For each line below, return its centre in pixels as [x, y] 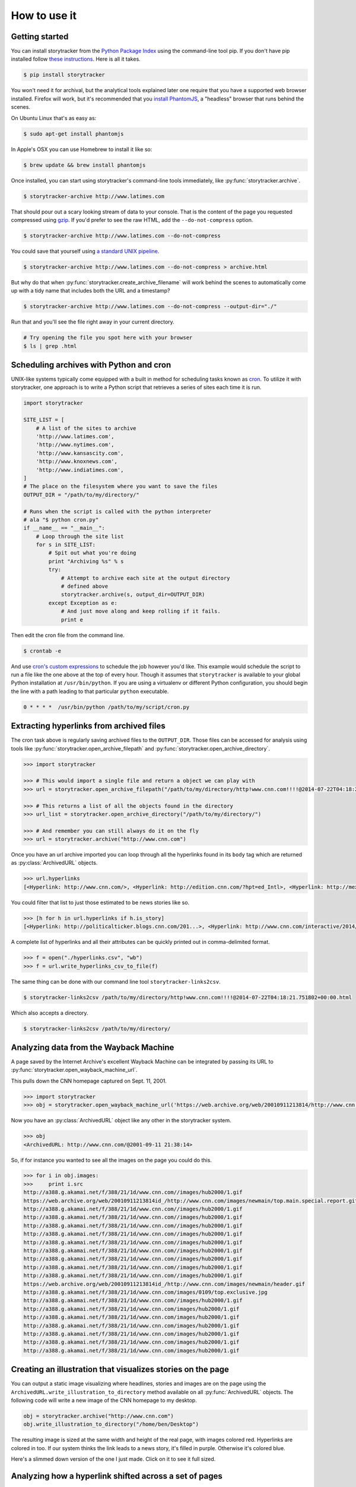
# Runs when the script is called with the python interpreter [117, 511]
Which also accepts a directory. [50, 1013]
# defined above [85, 586]
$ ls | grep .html [50, 346]
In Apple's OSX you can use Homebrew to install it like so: [82, 149]
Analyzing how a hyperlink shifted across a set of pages [117, 1476]
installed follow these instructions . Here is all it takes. [76, 59]
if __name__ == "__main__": [64, 528]
